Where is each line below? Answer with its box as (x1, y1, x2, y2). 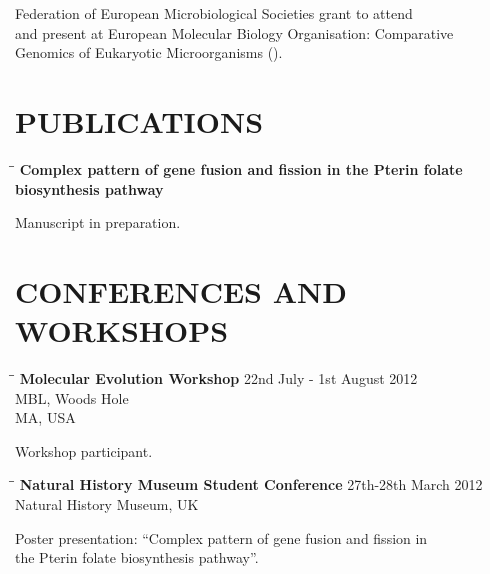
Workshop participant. (15, 440, 153, 461)
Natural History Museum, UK (15, 493, 199, 514)
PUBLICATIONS (15, 100, 264, 141)
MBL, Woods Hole (15, 387, 129, 408)
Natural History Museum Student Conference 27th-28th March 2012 (19, 474, 483, 495)
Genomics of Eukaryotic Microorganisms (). (15, 42, 283, 63)
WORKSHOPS (15, 310, 229, 351)
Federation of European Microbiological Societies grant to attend (15, 3, 413, 23)
